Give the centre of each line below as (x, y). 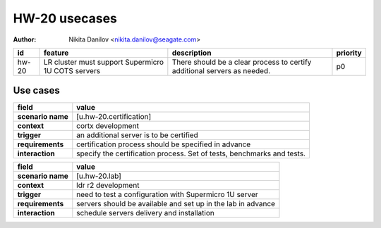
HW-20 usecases (65, 18)
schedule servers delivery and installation (145, 213)
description (192, 53)
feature (56, 53)
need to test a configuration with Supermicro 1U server (167, 195)
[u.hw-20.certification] (114, 117)
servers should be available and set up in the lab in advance (176, 204)
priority (349, 53)
